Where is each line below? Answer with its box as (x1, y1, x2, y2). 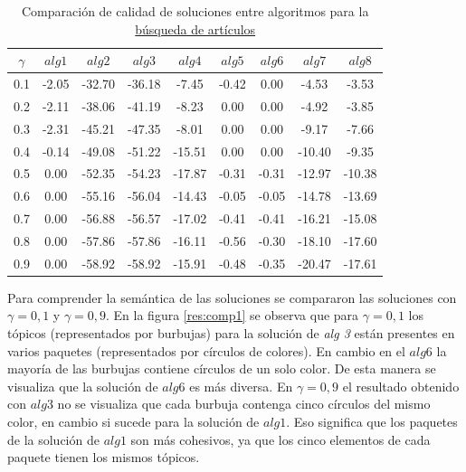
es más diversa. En (189, 376, 293, 395)
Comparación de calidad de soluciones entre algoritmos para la (21, 2, 369, 20)
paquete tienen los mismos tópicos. (7, 448, 200, 467)
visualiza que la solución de (7, 376, 158, 395)
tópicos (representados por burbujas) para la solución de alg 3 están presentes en (7, 324, 455, 343)
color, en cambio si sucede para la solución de (7, 412, 260, 431)
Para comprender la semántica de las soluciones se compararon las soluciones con (7, 288, 457, 307)
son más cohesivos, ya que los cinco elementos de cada (130, 430, 431, 448)
